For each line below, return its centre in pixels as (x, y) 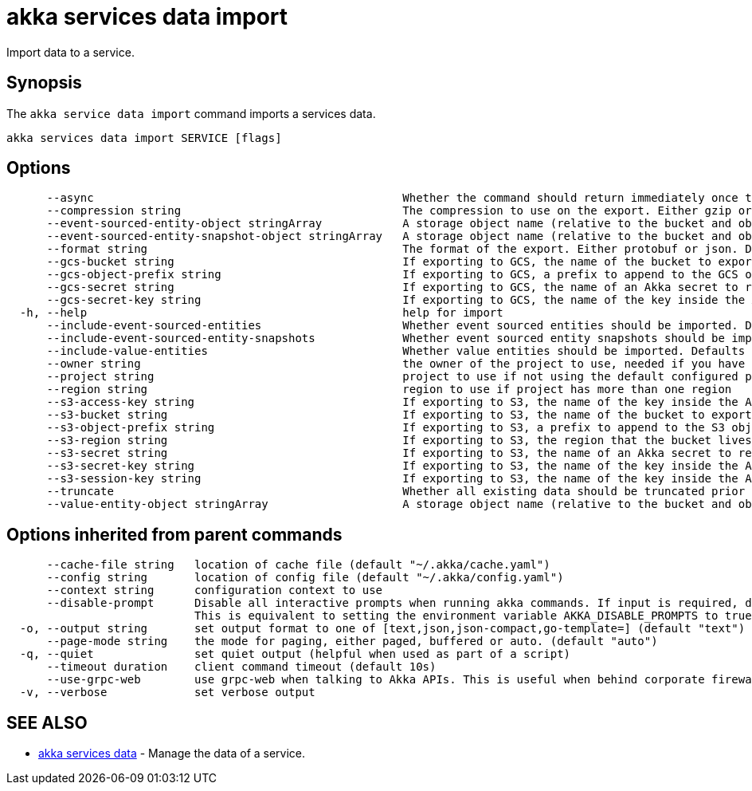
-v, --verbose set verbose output (167, 693)
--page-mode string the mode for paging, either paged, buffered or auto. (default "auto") (352, 641)
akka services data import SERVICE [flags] (144, 138)
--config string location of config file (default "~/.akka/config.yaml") (305, 578)
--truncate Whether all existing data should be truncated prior (396, 492)
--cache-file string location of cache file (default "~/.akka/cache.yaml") (298, 565)
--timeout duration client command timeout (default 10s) (241, 667)
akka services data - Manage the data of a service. (172, 754)
